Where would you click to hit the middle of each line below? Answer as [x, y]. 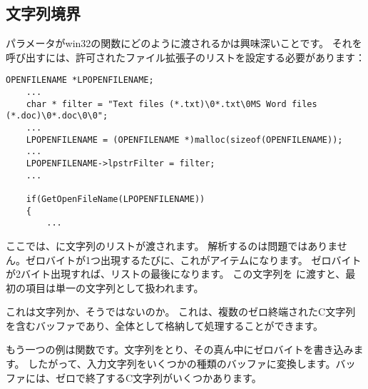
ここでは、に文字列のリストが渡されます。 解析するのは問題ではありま [172, 245]
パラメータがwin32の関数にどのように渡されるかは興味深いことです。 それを [184, 43]
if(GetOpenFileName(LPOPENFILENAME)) [116, 199]
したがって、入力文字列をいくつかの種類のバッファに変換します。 [182, 364]
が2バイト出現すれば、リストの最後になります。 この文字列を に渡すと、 [176, 274]
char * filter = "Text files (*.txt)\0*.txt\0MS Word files [172, 104]
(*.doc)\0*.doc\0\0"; [57, 116]
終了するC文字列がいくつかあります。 [173, 377]
